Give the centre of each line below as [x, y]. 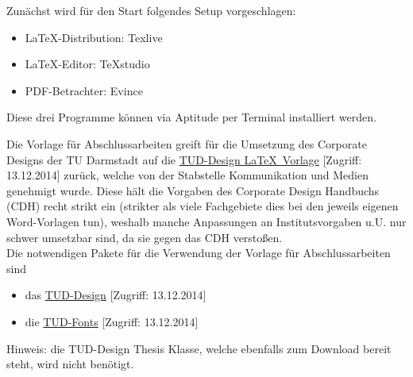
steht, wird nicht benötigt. [70, 364]
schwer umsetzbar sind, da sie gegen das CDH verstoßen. [145, 237]
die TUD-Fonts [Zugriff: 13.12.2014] [112, 321]
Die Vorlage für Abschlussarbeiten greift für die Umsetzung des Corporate [187, 143]
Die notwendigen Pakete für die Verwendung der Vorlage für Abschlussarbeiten [199, 253]
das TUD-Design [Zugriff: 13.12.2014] [116, 295]
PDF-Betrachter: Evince [84, 90]
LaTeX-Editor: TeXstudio [87, 64]
